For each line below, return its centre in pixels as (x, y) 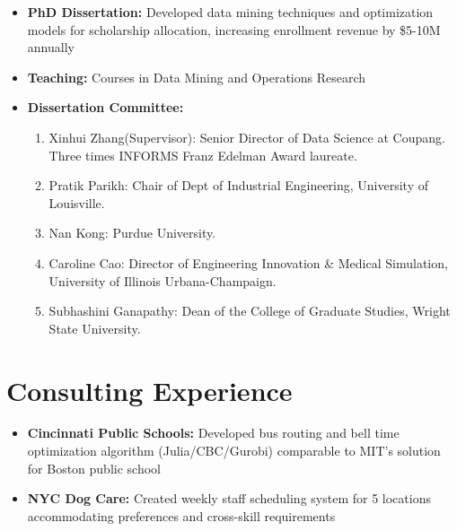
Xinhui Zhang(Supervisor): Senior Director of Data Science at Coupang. (247, 137)
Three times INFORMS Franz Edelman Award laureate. (203, 155)
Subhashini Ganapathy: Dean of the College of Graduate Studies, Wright (250, 311)
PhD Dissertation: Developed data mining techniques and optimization (230, 12)
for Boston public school (94, 468)
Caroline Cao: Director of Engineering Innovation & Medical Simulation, (248, 262)
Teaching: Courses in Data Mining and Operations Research (197, 77)
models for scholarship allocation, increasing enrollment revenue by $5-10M (234, 29)
